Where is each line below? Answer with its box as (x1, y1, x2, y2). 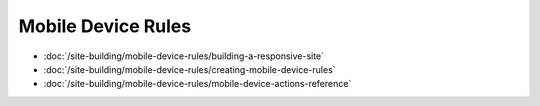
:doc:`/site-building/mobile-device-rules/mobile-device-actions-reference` (43, 78, 352, 90)
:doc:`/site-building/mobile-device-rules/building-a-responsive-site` (43, 50, 325, 62)
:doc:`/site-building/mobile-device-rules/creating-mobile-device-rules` (43, 63, 336, 75)
